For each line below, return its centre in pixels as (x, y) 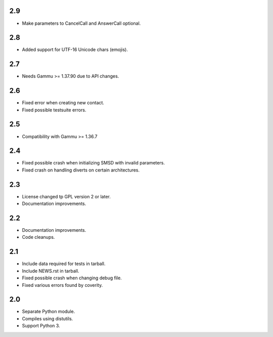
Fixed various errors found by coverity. (62, 285)
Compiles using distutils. (48, 318)
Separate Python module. (49, 312)
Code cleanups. (38, 237)
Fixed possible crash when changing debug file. (72, 278)
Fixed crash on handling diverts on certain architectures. (81, 170)
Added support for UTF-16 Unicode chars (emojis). (75, 50)
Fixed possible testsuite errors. (54, 110)
